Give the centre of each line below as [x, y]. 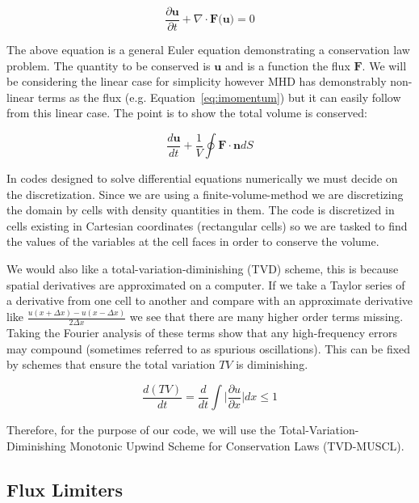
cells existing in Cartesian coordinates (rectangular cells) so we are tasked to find [207, 225]
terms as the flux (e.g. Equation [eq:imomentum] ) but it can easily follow [219, 97]
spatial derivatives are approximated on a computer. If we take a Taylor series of [206, 284]
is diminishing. [272, 364]
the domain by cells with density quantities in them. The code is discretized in [201, 210]
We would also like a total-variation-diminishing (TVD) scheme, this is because [203, 268]
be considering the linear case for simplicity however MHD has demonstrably [197, 81]
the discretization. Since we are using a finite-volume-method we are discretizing [205, 194]
